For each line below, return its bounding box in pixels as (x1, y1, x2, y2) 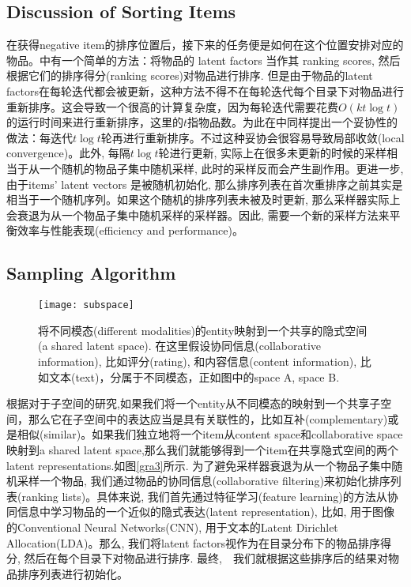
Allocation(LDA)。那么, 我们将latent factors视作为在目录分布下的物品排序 (6, 534, 381, 551)
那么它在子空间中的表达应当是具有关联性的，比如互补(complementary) (28, 410, 388, 427)
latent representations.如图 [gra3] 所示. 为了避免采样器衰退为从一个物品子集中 (6, 457, 392, 473)
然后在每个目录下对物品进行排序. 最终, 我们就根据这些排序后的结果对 (24, 550, 388, 566)
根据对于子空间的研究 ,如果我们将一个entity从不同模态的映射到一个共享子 (6, 395, 381, 412)
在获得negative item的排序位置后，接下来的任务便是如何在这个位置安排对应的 (6, 36, 404, 53)
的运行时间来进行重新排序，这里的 (6, 114, 183, 130)
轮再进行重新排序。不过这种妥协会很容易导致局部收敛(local (100, 129, 405, 145)
